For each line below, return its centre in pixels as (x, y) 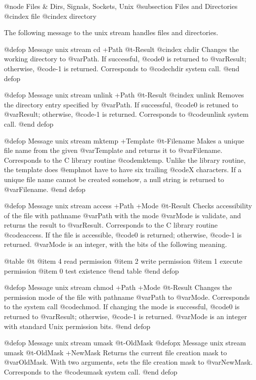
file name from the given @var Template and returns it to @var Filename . (113, 150)
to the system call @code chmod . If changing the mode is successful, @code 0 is (122, 307)
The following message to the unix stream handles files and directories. (111, 32)
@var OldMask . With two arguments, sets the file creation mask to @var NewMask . (128, 362)
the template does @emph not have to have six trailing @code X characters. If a (123, 169)
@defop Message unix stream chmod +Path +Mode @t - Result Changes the (118, 287)
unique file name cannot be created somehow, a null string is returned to (114, 179)
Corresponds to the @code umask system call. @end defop (91, 372)
